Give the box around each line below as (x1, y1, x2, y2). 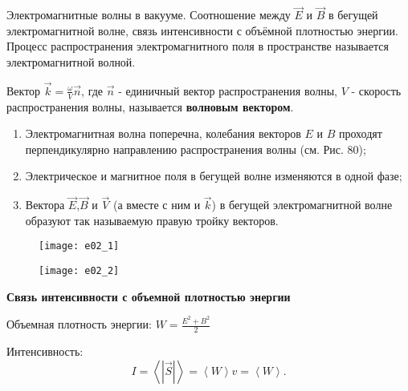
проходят (338, 125, 382, 142)
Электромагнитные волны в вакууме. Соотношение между (6, 6, 291, 23)
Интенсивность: (6, 343, 84, 360)
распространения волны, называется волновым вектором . (6, 98, 294, 115)
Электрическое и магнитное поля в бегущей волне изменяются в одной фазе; (25, 167, 402, 184)
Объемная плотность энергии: (6, 316, 152, 333)
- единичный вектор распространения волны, (118, 82, 338, 99)
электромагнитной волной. (6, 54, 136, 70)
